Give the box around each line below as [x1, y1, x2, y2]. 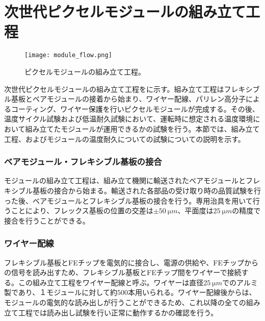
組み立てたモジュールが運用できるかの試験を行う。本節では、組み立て [25, 123, 260, 134]
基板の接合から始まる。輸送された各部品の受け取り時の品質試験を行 [32, 185, 261, 195]
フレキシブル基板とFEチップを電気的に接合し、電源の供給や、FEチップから [4, 257, 258, 267]
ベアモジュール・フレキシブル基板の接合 [4, 155, 162, 168]
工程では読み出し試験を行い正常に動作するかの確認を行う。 [18, 307, 218, 317]
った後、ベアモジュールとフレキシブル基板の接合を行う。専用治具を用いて [4, 195, 253, 206]
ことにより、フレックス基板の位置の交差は [11, 205, 153, 216]
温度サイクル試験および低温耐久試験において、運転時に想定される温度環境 [4, 113, 253, 124]
